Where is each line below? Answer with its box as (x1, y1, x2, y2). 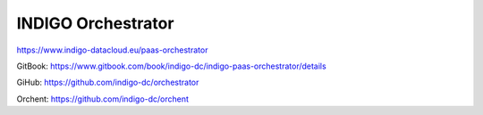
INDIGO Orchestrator (16, 13, 174, 33)
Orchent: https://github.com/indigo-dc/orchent (16, 94, 190, 104)
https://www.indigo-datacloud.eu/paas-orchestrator (16, 45, 208, 55)
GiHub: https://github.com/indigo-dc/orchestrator (16, 77, 199, 88)
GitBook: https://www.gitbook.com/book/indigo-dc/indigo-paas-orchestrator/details (16, 61, 326, 71)
